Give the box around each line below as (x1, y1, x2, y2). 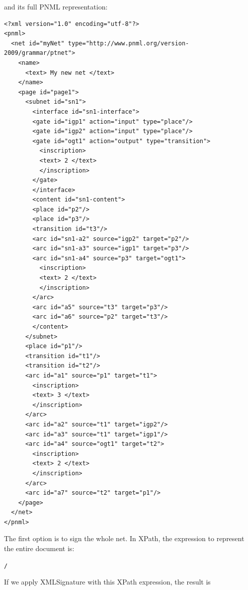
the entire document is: (4, 543, 75, 554)
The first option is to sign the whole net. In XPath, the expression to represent (4, 533, 245, 544)
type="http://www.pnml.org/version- (68, 39, 189, 47)
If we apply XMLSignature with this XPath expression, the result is (4, 577, 211, 587)
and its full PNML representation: (4, 1, 108, 11)
